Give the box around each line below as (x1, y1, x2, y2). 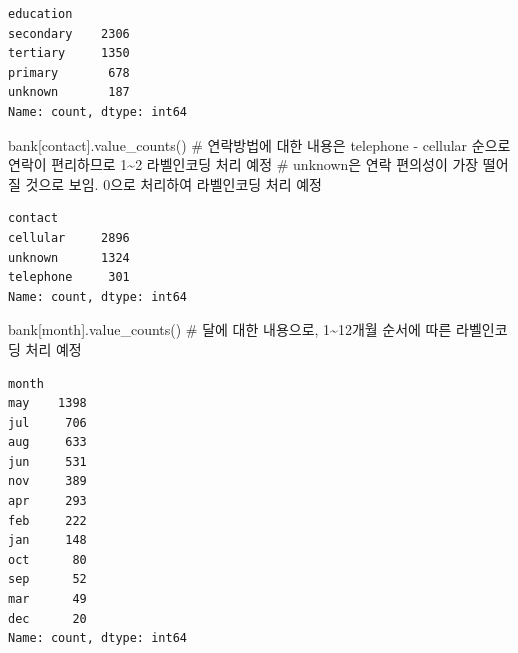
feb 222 (8, 513, 87, 528)
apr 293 (8, 494, 87, 509)
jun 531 (8, 454, 87, 469)
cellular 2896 (8, 230, 130, 245)
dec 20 (8, 611, 87, 626)
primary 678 (8, 65, 130, 80)
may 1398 (8, 396, 87, 411)
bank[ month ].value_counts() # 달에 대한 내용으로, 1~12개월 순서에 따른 (8, 319, 452, 340)
